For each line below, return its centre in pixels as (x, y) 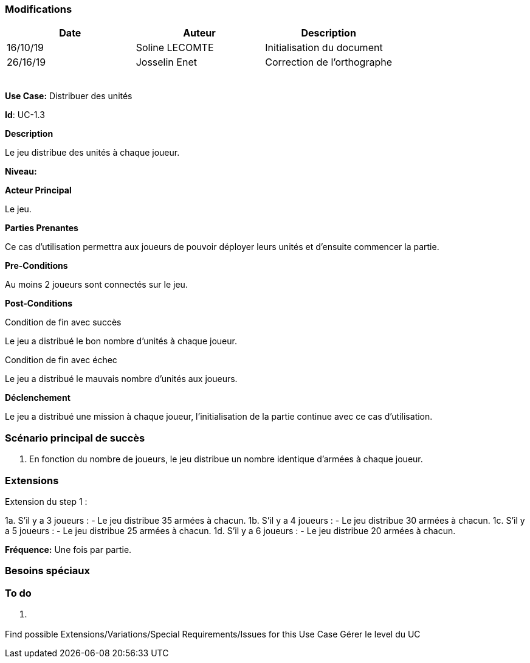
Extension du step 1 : (46, 501)
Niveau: (21, 172)
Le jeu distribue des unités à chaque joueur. (92, 153)
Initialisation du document (324, 48)
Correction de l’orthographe (329, 62)
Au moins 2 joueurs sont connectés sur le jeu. (96, 285)
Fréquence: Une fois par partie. (68, 549)
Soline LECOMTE (175, 48)
